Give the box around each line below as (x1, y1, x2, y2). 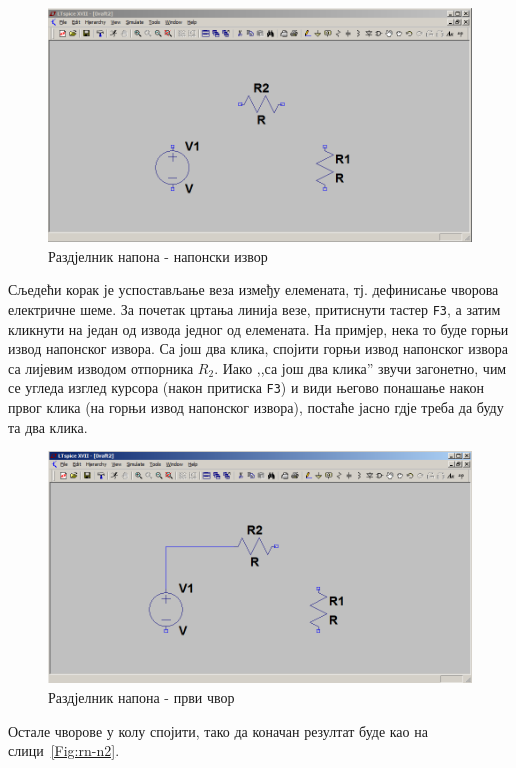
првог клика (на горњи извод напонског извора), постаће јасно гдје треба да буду (8, 396, 504, 417)
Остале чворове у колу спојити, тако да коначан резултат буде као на (8, 720, 428, 741)
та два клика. (8, 416, 88, 437)
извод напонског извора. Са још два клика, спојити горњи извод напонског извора (8, 338, 508, 359)
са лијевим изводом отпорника (8, 357, 194, 378)
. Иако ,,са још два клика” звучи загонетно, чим (214, 357, 507, 378)
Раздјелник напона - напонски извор (48, 245, 268, 266)
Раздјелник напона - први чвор (48, 687, 235, 708)
